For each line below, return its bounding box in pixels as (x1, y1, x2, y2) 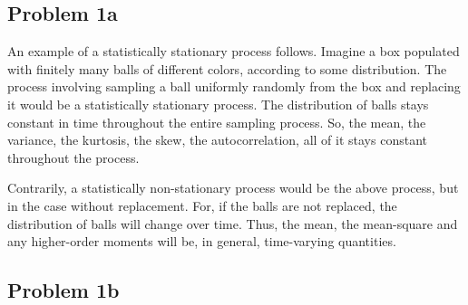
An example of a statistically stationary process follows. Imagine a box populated (7, 42, 460, 61)
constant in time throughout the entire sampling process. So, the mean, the (7, 112, 426, 131)
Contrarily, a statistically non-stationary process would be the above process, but (7, 178, 459, 197)
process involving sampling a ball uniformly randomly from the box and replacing (7, 77, 461, 96)
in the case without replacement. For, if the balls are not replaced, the (7, 195, 397, 214)
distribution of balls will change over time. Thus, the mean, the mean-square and (7, 214, 458, 233)
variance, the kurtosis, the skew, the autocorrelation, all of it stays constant (7, 130, 427, 149)
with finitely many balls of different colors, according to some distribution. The (7, 59, 447, 78)
